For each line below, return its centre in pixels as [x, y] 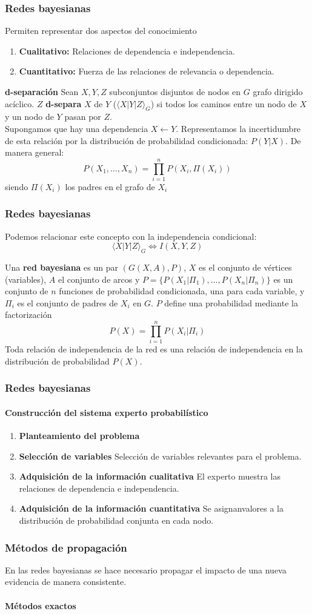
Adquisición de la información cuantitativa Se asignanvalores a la [151, 508]
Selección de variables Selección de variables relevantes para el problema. [160, 456]
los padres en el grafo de [110, 186]
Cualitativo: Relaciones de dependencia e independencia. [127, 51]
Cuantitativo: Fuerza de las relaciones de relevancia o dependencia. [147, 71]
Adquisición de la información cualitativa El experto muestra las [150, 476]
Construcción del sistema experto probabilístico [107, 412]
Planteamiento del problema [79, 436]
